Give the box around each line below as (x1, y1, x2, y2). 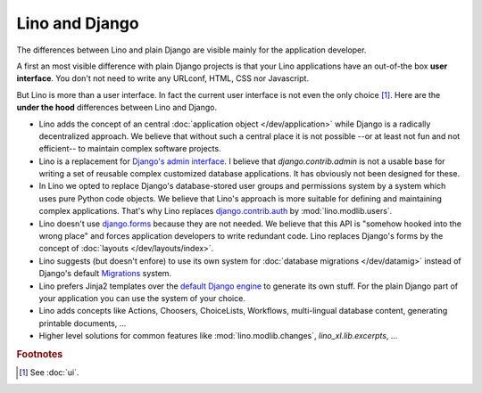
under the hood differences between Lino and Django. (16, 102, 218, 113)
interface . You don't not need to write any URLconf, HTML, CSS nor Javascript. (16, 73, 310, 84)
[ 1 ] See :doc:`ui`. (19, 367, 79, 378)
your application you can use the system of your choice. (38, 292, 245, 303)
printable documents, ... (38, 317, 127, 329)
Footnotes (16, 348, 63, 360)
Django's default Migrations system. (38, 268, 172, 279)
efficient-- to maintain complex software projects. (38, 143, 222, 154)
